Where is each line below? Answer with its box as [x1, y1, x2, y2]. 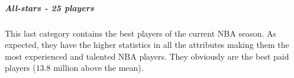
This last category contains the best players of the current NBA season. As [5, 27, 277, 39]
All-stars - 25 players [5, 1, 94, 14]
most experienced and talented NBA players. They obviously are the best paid [5, 50, 289, 62]
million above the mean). [53, 61, 144, 74]
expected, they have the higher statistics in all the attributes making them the [5, 38, 289, 51]
